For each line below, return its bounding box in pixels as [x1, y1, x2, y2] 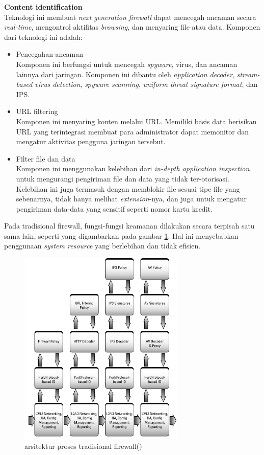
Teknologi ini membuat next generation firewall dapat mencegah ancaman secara [4, 11, 256, 22]
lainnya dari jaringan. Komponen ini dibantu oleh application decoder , [16, 69, 235, 79]
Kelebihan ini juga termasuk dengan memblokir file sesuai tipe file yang [16, 183, 240, 194]
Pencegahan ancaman [16, 49, 84, 59]
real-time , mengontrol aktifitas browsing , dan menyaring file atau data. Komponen [4, 21, 260, 32]
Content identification [4, 2, 83, 12]
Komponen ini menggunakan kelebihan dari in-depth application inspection [16, 163, 250, 174]
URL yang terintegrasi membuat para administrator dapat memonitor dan [16, 126, 249, 136]
